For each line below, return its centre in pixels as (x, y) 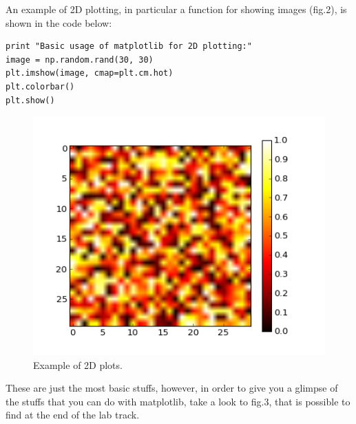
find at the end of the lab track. (73, 415)
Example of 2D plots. (78, 364)
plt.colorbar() (40, 86)
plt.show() (30, 100)
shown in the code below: (59, 22)
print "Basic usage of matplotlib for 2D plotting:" (129, 46)
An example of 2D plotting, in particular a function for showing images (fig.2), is (176, 9)
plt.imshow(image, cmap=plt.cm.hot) (90, 73)
